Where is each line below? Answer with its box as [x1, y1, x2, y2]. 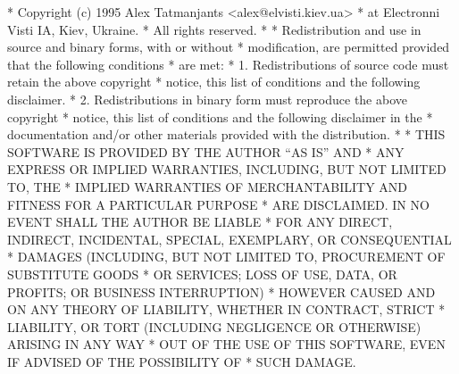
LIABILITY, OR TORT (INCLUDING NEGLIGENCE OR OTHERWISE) [7, 317, 421, 336]
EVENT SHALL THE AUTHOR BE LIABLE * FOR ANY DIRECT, [7, 212, 393, 231]
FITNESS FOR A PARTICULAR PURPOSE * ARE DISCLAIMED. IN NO [7, 195, 430, 213]
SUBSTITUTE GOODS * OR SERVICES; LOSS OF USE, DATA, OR [7, 264, 397, 283]
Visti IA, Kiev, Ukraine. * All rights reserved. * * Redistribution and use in [7, 20, 421, 38]
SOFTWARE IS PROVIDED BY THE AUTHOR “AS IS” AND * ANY [7, 142, 405, 161]
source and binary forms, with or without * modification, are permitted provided [7, 37, 450, 56]
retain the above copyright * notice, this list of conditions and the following [7, 72, 421, 91]
